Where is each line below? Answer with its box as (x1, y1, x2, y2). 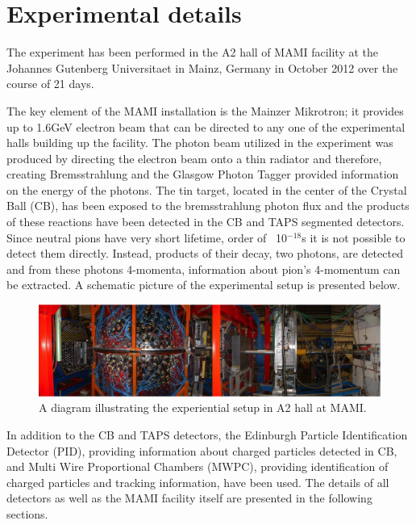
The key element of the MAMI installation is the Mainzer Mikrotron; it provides (6, 102, 404, 119)
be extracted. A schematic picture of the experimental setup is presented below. (6, 276, 401, 293)
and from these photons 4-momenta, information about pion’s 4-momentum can (6, 260, 401, 277)
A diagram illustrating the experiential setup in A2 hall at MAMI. (39, 399, 367, 416)
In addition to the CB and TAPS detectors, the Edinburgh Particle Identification (6, 426, 408, 443)
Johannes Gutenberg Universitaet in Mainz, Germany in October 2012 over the (6, 59, 398, 76)
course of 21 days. (6, 75, 94, 92)
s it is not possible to (302, 229, 406, 246)
